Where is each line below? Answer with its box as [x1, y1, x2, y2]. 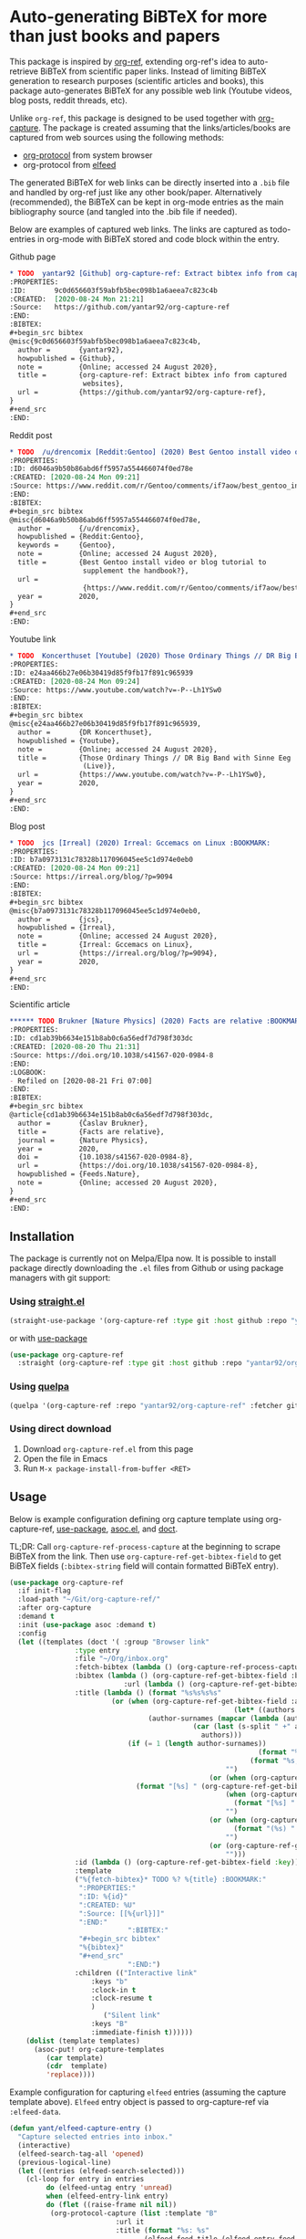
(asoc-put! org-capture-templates [33, 2045, 166, 2054]
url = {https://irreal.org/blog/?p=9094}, [17, 949, 219, 958]
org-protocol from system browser [22, 149, 153, 161]
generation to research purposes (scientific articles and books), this [9, 75, 264, 86]
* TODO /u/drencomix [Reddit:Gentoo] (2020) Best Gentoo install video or [9, 447, 303, 457]
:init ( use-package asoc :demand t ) [17, 1620, 157, 1629]
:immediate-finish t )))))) [90, 2027, 194, 2037]
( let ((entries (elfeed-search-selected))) [17, 2166, 185, 2175]
